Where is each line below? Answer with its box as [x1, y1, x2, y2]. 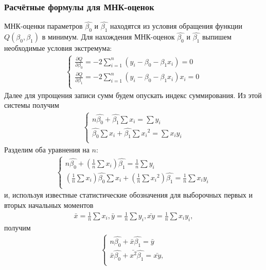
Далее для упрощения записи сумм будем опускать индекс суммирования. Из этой [4, 89, 262, 100]
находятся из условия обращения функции [110, 21, 242, 31]
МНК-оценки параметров [4, 21, 83, 31]
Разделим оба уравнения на [4, 144, 90, 155]
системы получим [4, 100, 59, 110]
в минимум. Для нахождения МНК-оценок [42, 31, 175, 42]
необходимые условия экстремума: [4, 43, 112, 53]
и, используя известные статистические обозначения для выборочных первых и [4, 189, 253, 200]
